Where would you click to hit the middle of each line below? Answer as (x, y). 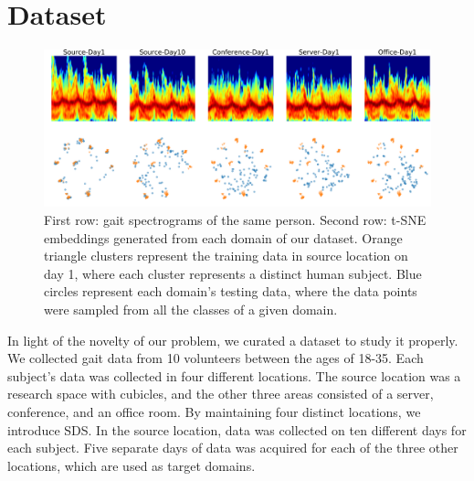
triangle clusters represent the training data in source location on (226, 256)
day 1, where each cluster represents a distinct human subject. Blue (233, 273)
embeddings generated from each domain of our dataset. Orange (223, 237)
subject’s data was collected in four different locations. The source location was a (234, 375)
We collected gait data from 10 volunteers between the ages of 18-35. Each (216, 358)
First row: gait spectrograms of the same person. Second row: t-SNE (235, 219)
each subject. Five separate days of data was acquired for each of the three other (233, 448)
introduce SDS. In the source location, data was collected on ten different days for (237, 429)
